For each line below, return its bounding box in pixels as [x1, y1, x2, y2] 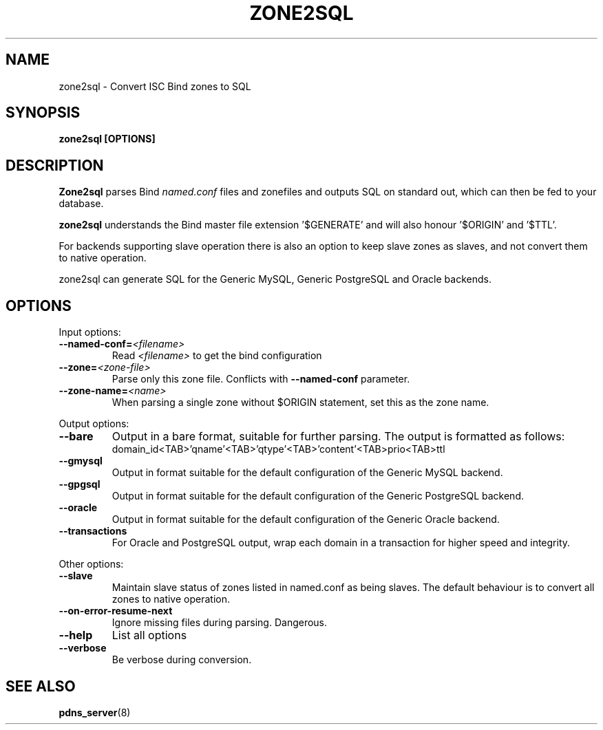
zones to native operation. [112, 593, 230, 605]
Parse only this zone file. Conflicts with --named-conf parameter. [112, 373, 410, 385]
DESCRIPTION [6, 156, 104, 174]
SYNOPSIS [6, 104, 81, 122]
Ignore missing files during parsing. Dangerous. [112, 616, 328, 629]
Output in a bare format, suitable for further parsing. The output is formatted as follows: [112, 429, 565, 444]
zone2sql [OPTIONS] [59, 133, 156, 145]
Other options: [59, 558, 124, 570]
